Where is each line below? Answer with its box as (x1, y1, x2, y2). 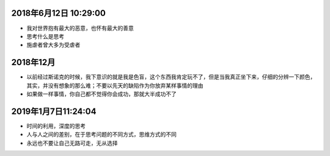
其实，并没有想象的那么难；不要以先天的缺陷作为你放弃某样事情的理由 (26, 82, 204, 89)
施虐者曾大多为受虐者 (26, 41, 81, 49)
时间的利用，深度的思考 (26, 122, 86, 129)
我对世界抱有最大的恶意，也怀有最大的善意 (26, 24, 134, 32)
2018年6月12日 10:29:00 (11, 8, 106, 18)
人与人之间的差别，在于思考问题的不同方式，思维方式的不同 (26, 131, 177, 138)
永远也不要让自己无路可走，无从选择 (26, 139, 118, 146)
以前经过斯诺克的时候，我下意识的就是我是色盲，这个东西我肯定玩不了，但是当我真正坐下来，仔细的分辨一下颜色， (26, 73, 316, 80)
